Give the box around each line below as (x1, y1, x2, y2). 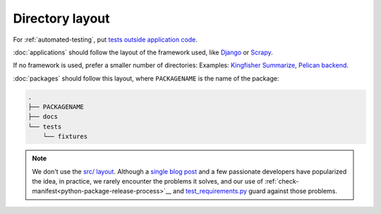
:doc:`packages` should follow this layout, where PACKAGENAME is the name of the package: (13, 74, 279, 83)
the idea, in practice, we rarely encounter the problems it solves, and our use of (32, 177, 264, 186)
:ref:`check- (265, 177, 299, 186)
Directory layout (13, 11, 110, 26)
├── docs (28, 113, 59, 121)
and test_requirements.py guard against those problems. (173, 187, 338, 196)
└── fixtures (42, 133, 88, 141)
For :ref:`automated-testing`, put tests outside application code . (13, 35, 198, 44)
